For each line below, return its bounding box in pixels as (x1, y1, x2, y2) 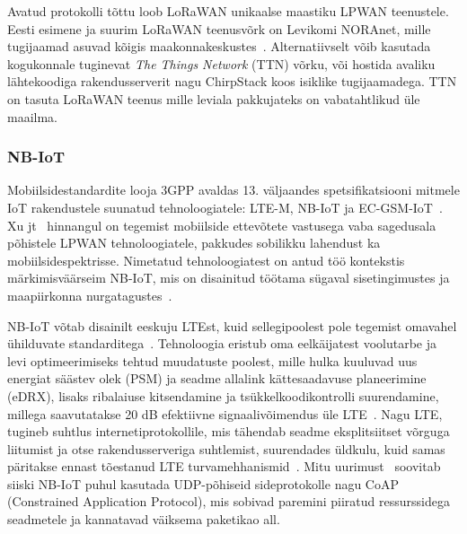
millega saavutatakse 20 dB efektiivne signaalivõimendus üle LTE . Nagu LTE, (7, 404, 443, 423)
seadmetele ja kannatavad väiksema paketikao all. (7, 510, 280, 529)
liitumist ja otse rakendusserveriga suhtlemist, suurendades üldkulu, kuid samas (7, 439, 445, 458)
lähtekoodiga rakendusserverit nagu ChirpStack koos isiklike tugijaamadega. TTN (7, 72, 457, 91)
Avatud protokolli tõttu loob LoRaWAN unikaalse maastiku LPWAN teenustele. (7, 2, 449, 20)
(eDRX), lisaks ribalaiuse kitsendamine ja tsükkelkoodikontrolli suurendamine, (7, 386, 439, 405)
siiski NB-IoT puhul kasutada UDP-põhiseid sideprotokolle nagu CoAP (7, 474, 400, 493)
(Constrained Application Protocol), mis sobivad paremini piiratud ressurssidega (7, 492, 450, 511)
